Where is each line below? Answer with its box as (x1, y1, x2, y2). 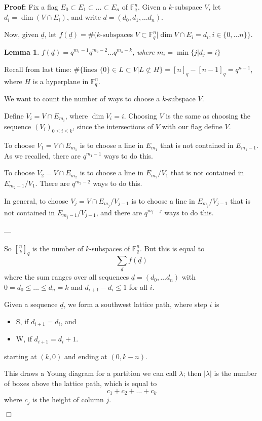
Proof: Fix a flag (4, 2, 58, 12)
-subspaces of (89, 243, 130, 253)
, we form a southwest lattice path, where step (63, 299, 207, 310)
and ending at (64, 351, 107, 361)
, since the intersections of (72, 121, 154, 131)
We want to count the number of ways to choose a (4, 93, 160, 104)
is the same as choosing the (166, 110, 251, 121)
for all (129, 281, 148, 292)
